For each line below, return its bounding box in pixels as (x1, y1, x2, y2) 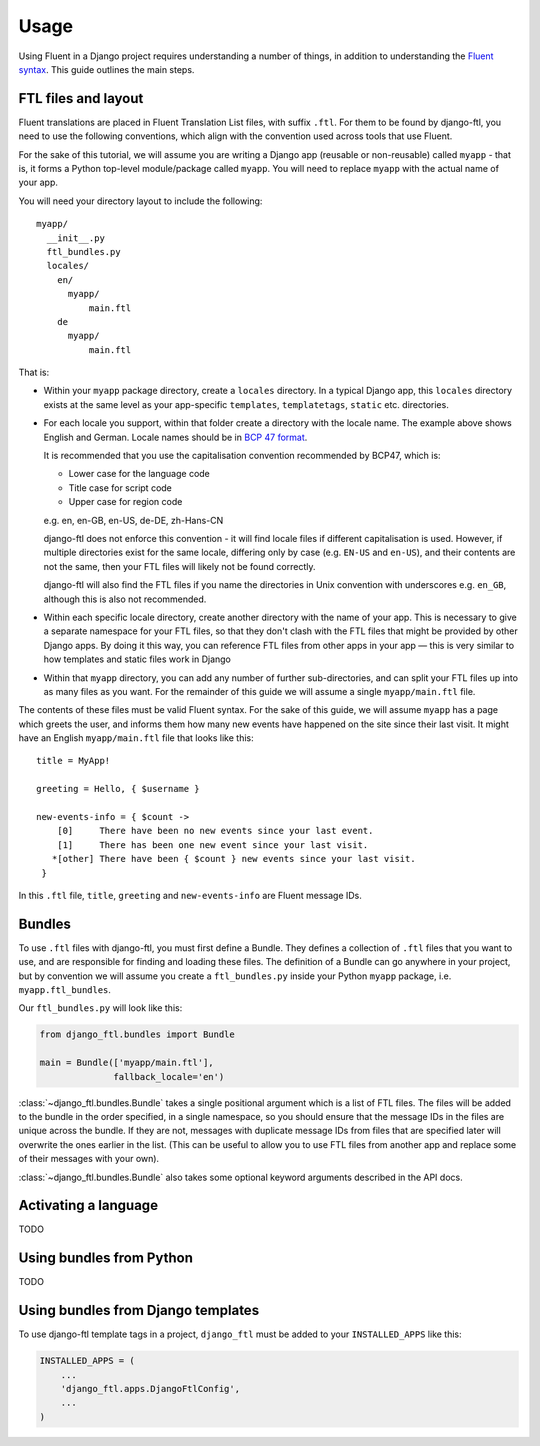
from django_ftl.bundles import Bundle (39, 1029, 235, 1040)
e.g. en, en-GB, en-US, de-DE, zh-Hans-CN (43, 514, 224, 526)
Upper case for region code (68, 496, 183, 508)
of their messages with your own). (18, 1153, 160, 1165)
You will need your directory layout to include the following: (18, 195, 263, 207)
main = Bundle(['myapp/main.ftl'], (39, 1057, 214, 1069)
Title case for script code (68, 481, 172, 494)
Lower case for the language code (68, 468, 210, 480)
